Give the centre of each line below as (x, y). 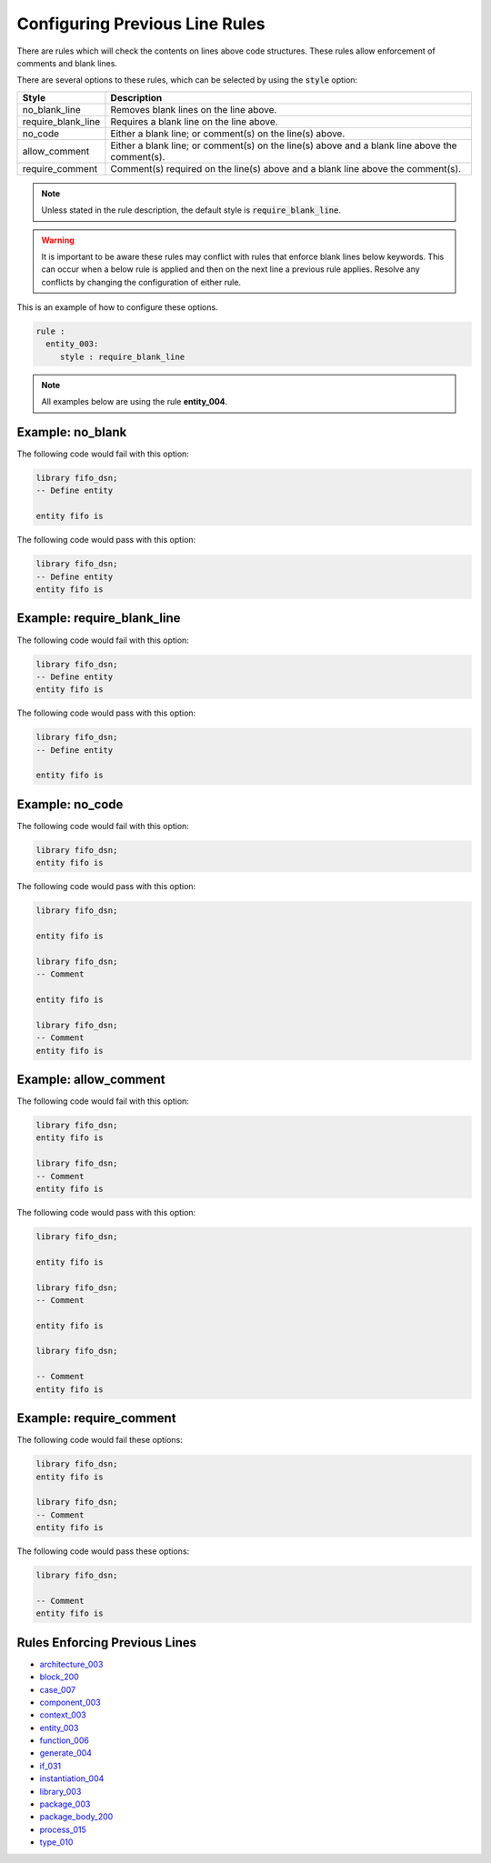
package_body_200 (76, 1817)
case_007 (58, 1689)
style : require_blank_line (122, 356)
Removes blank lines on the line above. (194, 109)
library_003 (60, 1791)
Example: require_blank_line (99, 618)
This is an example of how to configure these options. (117, 307)
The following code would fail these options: (100, 1440)
